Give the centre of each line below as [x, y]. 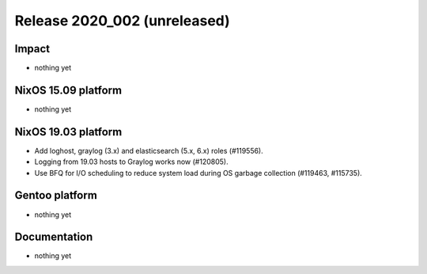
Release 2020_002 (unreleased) [123, 21]
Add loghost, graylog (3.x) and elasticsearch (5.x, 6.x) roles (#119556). [149, 150]
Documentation [54, 237]
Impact [32, 49]
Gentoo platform [56, 195]
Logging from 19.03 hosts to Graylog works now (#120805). [131, 162]
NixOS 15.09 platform [68, 90]
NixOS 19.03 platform [68, 132]
